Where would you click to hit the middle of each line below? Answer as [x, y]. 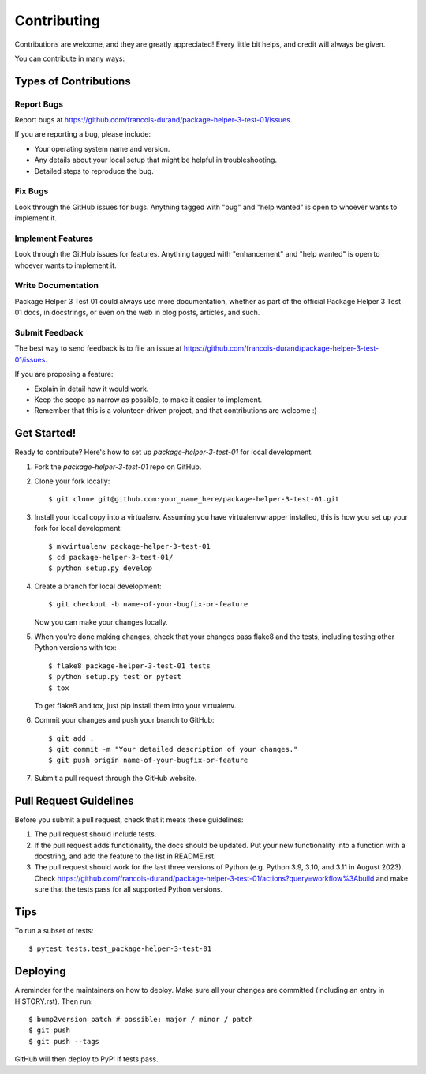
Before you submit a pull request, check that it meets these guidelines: [129, 819]
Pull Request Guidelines [74, 800]
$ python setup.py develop [101, 568]
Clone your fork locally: [72, 481]
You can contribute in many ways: [70, 58]
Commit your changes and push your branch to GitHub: [124, 720]
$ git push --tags [64, 1041]
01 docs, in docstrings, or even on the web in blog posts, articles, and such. [137, 313]
